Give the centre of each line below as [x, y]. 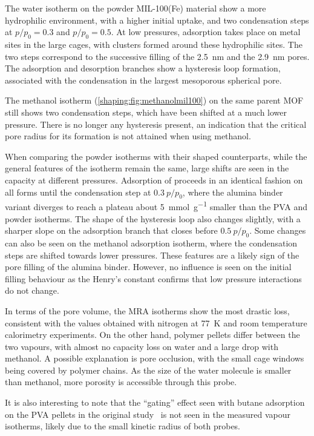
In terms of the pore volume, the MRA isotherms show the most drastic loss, [147, 310]
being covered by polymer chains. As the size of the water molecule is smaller [148, 370]
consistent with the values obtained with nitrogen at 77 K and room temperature [156, 322]
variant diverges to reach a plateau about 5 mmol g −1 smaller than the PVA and [156, 206]
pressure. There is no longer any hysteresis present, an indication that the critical [156, 124]
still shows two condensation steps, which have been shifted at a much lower [146, 112]
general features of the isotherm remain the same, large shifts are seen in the [147, 168]
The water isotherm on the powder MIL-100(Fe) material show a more [136, 8]
